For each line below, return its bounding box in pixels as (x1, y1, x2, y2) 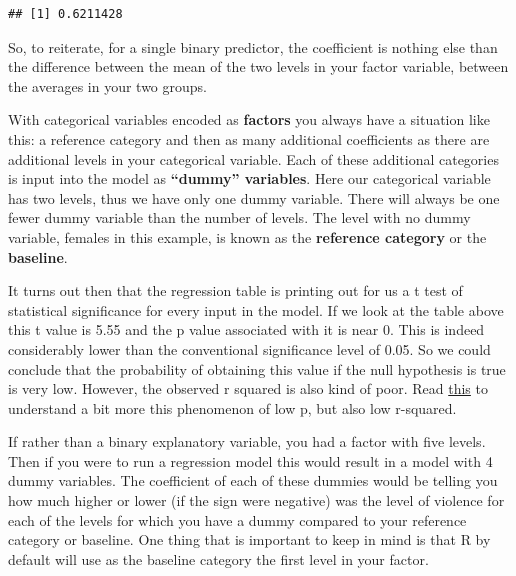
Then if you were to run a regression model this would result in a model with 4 (8, 450, 493, 471)
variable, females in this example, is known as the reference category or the (8, 226, 487, 247)
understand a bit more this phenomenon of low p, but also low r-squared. (8, 397, 457, 418)
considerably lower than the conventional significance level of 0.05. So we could (8, 338, 491, 359)
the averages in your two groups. (8, 75, 207, 96)
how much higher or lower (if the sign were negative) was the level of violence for (8, 490, 505, 511)
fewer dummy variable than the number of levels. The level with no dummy (8, 207, 471, 228)
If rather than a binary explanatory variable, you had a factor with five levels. (8, 431, 486, 452)
